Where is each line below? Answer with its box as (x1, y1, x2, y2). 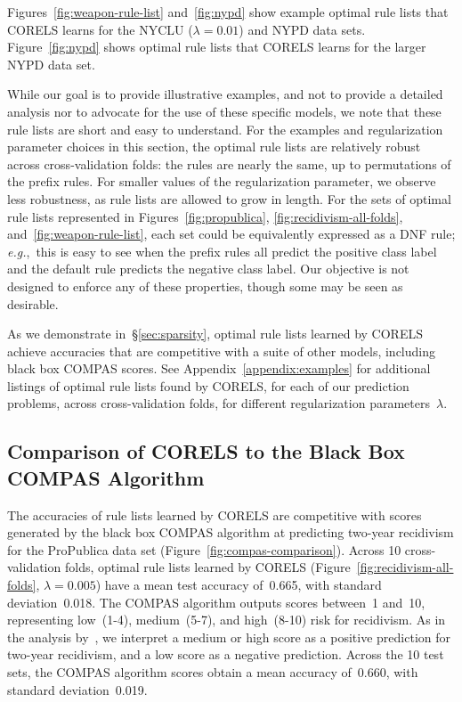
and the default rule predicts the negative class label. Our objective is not (7, 259, 409, 278)
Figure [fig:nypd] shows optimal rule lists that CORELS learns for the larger (7, 37, 426, 56)
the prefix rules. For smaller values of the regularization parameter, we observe (7, 172, 436, 191)
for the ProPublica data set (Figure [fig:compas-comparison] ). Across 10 (7, 540, 401, 559)
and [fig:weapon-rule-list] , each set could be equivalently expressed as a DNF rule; (7, 224, 456, 243)
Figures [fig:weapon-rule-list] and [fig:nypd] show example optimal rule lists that (7, 3, 449, 20)
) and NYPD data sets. (239, 20, 366, 38)
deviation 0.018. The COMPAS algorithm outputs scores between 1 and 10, (7, 592, 426, 611)
